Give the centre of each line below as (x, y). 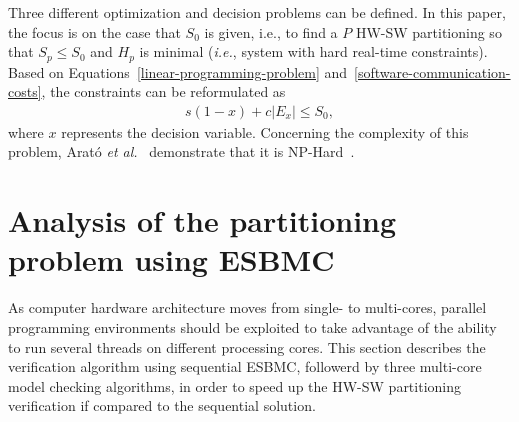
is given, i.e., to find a (271, 31)
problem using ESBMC (171, 259)
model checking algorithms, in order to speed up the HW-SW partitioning (235, 385)
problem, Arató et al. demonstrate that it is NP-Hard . (181, 151)
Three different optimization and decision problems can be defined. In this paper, (257, 12)
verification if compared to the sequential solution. (162, 405)
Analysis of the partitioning (202, 220)
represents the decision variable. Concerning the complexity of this (265, 131)
